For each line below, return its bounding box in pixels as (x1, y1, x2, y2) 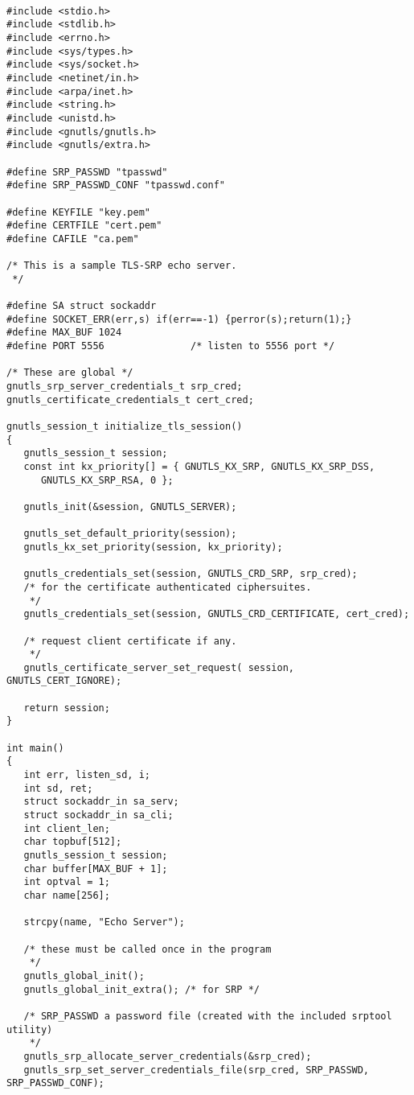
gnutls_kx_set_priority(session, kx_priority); (23, 541, 283, 553)
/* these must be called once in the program (23, 943, 272, 955)
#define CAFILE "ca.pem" (6, 233, 139, 245)
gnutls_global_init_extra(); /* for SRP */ (23, 983, 260, 995)
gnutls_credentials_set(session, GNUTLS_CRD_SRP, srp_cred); (23, 568, 358, 580)
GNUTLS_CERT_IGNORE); (6, 675, 122, 687)
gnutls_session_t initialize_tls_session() (6, 421, 243, 432)
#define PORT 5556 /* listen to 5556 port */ (6, 340, 335, 352)
